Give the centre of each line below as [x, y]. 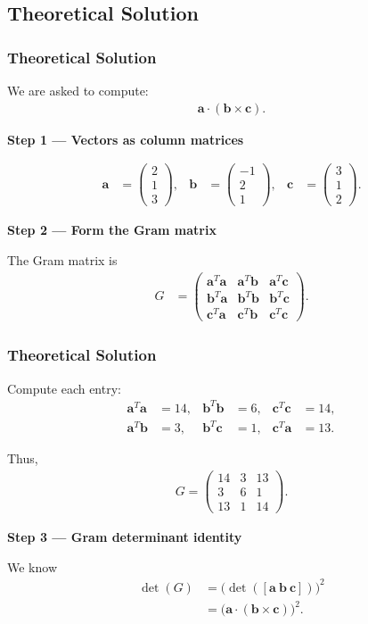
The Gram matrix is [62, 260]
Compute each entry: [64, 388]
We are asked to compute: [78, 90]
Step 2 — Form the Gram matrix [112, 230]
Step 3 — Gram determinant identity [125, 537]
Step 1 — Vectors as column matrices [126, 139]
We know [32, 566]
